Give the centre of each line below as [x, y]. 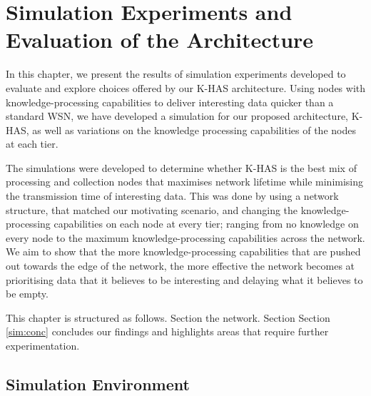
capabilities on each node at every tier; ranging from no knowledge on [206, 224]
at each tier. [32, 144]
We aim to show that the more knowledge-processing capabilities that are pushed [183, 252]
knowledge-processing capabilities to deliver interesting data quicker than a [170, 102]
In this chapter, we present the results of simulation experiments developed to [176, 74]
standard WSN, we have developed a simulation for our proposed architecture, [177, 116]
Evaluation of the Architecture [160, 40]
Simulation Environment [98, 384]
